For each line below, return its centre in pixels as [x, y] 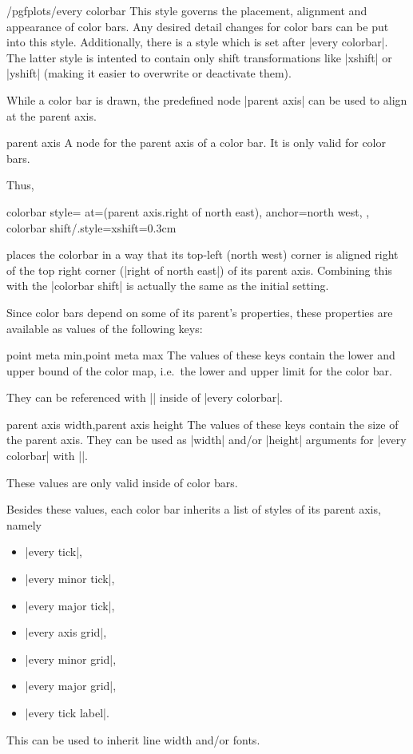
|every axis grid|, [66, 632]
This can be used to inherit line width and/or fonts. [133, 739]
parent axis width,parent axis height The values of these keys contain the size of [203, 424]
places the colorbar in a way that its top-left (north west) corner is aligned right [203, 254]
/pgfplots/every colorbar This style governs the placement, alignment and [187, 10]
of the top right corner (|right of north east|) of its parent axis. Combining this [199, 270]
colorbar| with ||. [47, 456]
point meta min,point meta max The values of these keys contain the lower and [201, 355]
